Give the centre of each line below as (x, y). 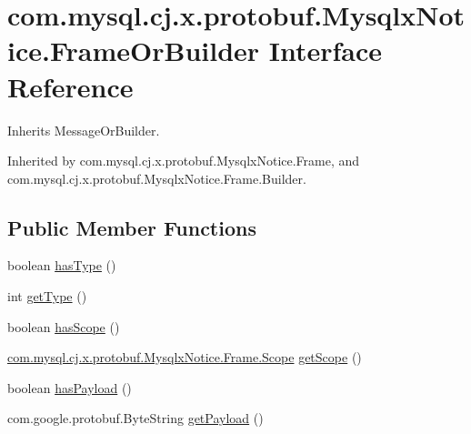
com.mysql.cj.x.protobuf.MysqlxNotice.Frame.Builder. (157, 178)
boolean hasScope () (64, 326)
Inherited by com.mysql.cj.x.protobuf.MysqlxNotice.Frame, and (184, 161)
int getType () (47, 296)
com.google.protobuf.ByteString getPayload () (135, 418)
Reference (70, 86)
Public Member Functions (132, 227)
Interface (326, 50)
